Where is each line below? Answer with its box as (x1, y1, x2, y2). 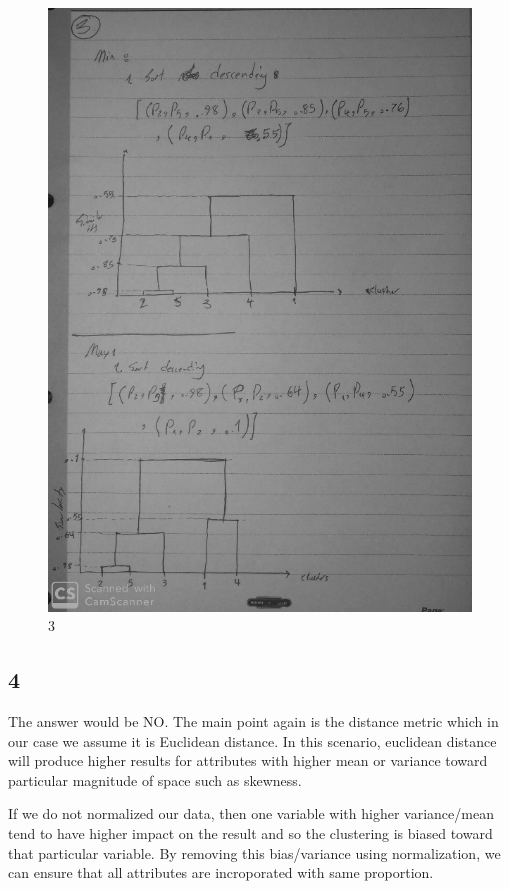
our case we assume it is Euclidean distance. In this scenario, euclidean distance (8, 730, 497, 751)
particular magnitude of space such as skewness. (8, 769, 302, 790)
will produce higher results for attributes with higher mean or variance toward (8, 750, 488, 771)
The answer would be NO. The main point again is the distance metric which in (8, 710, 499, 731)
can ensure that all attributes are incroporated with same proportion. (8, 862, 434, 883)
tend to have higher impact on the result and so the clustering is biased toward (8, 822, 493, 843)
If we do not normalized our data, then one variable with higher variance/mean (8, 803, 494, 824)
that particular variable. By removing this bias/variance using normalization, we (8, 842, 501, 863)
